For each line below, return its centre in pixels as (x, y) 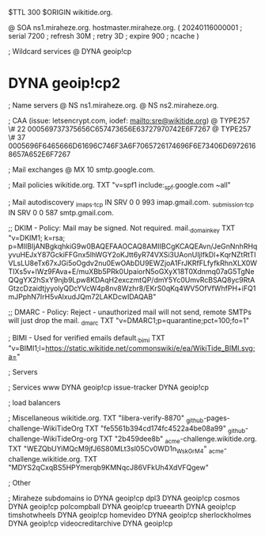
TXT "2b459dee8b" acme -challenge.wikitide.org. (178, 439)
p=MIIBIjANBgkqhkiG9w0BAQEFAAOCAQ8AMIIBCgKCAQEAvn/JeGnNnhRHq (133, 246)
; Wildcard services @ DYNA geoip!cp (70, 51)
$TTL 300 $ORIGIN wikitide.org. (61, 12)
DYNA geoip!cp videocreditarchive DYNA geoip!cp (91, 523)
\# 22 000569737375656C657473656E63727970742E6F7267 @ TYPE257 (130, 129)
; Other (20, 483)
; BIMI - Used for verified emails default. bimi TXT (87, 339)
